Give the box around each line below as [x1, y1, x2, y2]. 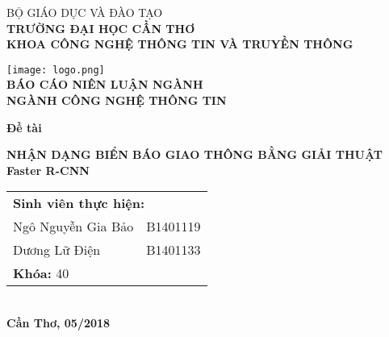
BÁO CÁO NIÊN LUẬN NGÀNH [6, 76, 203, 93]
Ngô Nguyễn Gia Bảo [13, 217, 134, 236]
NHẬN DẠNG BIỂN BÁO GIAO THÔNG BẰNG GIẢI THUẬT [6, 146, 383, 163]
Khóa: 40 [13, 264, 69, 283]
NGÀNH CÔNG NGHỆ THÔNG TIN [6, 92, 227, 109]
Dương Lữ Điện [13, 240, 101, 260]
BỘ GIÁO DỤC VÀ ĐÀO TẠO [6, 4, 163, 20]
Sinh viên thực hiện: [13, 193, 145, 213]
